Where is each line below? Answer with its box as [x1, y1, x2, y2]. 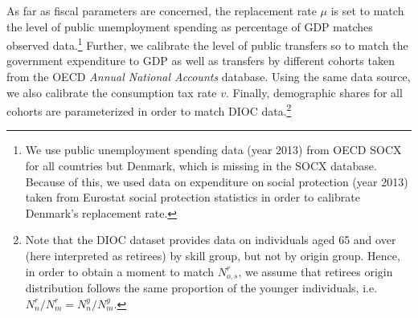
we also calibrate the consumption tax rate [6, 84, 217, 100]
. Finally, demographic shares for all [226, 84, 403, 100]
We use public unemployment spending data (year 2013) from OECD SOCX [25, 141, 402, 158]
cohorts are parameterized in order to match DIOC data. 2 [6, 100, 292, 119]
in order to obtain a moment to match [25, 263, 214, 279]
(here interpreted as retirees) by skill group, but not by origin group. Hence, [25, 247, 400, 264]
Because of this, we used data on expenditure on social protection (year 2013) [25, 173, 408, 190]
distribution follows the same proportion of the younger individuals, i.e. [25, 279, 378, 296]
